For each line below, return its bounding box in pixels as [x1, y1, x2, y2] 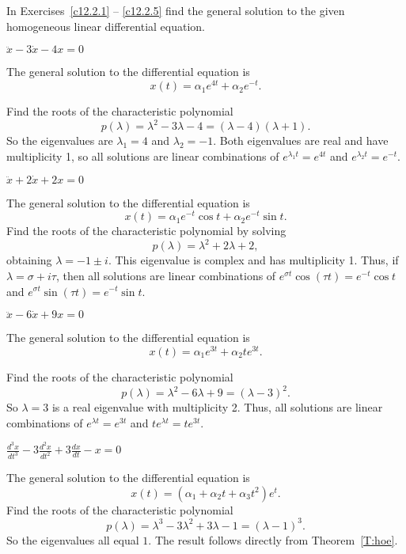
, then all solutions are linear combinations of [55, 267, 276, 283]
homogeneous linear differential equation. [6, 17, 206, 34]
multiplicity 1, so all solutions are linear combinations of [6, 147, 279, 164]
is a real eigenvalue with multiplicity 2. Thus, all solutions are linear [51, 399, 383, 415]
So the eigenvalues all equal [6, 531, 139, 548]
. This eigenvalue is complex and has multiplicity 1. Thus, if [108, 252, 399, 268]
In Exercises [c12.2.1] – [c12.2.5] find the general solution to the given [6, 2, 345, 18]
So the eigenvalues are [6, 132, 113, 149]
